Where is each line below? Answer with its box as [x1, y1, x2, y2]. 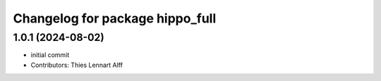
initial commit [30, 51, 70, 59]
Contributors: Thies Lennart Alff [30, 61, 123, 69]
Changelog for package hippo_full [13, 11, 217, 26]
